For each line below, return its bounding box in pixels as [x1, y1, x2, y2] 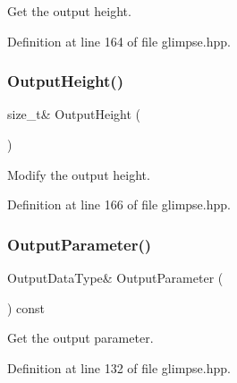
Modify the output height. [7, 165, 150, 183]
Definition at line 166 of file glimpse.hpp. [7, 195, 231, 214]
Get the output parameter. [7, 328, 154, 347]
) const [7, 298, 46, 317]
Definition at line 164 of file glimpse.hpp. [7, 31, 231, 50]
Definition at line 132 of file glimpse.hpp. [7, 358, 231, 377]
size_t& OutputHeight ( [7, 105, 141, 123]
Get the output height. [7, 2, 131, 20]
